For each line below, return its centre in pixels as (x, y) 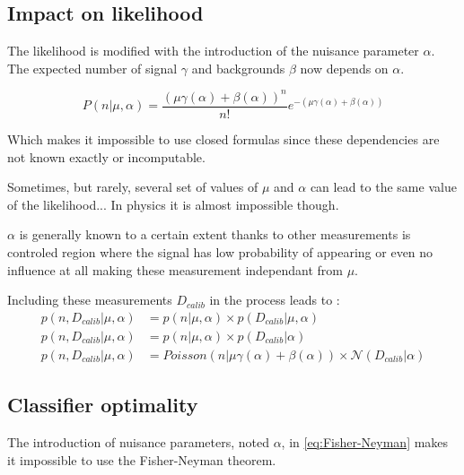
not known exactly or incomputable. (106, 156)
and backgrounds (238, 68)
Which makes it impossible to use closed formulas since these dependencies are (223, 138)
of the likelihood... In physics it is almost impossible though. (173, 204)
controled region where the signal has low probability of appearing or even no (220, 251)
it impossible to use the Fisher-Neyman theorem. (142, 459)
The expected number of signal (92, 68)
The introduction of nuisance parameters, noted (138, 442)
